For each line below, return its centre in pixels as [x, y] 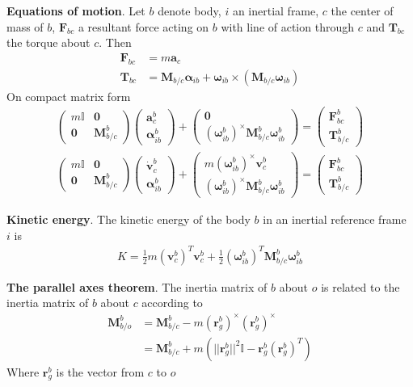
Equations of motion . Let [76, 11]
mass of [25, 26]
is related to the [360, 286]
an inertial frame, [276, 11]
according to [172, 303]
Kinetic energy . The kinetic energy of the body [129, 219]
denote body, [190, 11]
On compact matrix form [69, 96]
